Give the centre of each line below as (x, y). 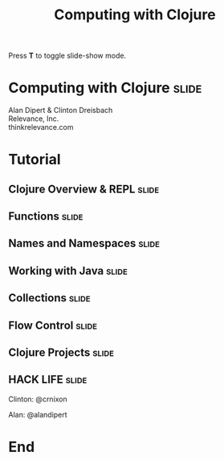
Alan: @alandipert (38, 414)
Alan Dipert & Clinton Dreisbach (61, 111)
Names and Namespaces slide (84, 243)
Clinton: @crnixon (38, 399)
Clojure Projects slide (61, 353)
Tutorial (35, 160)
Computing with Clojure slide (105, 88)
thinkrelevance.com (41, 127)
